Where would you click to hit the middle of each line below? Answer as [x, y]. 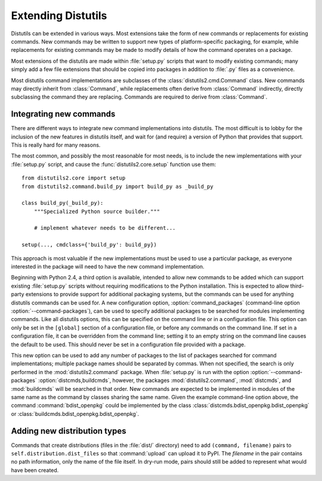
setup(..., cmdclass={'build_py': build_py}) [89, 245]
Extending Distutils [59, 16]
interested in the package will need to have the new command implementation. [108, 267]
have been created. [35, 470]
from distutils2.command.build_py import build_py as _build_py [118, 186]
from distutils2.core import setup [74, 178]
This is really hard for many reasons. [56, 145]
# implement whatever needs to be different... [105, 228]
